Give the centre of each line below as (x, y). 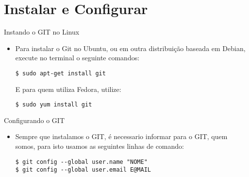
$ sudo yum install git (54, 105)
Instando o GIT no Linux (42, 32)
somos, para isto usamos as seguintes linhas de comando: (100, 146)
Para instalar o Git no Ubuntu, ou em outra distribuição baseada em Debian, (130, 48)
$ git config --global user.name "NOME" (81, 162)
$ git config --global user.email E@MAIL (83, 170)
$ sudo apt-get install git (60, 73)
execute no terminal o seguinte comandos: (77, 58)
